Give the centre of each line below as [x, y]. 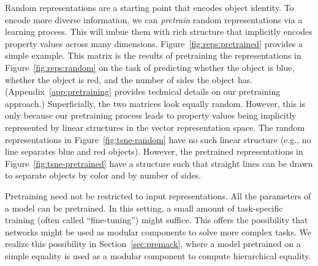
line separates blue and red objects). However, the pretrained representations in [154, 151]
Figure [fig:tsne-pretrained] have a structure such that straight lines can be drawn [159, 163]
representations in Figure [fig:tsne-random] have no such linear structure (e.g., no [158, 139]
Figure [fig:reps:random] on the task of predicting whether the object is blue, [150, 67]
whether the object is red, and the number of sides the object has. [129, 79]
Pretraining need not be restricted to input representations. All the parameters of [158, 195]
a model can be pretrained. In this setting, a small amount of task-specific [144, 208]
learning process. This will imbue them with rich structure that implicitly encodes [159, 31]
